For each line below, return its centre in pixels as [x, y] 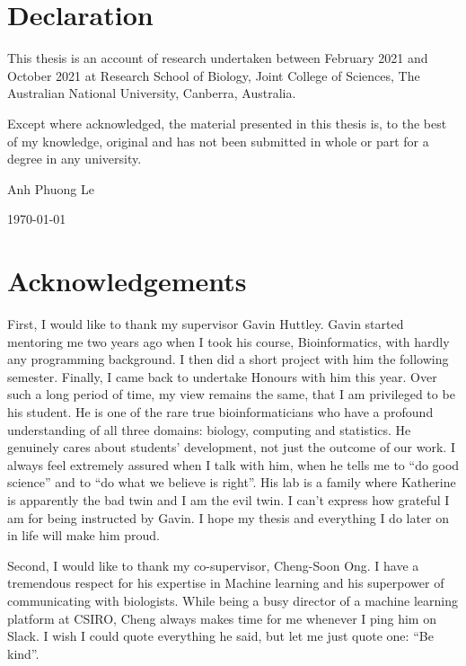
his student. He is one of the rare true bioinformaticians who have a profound [220, 411]
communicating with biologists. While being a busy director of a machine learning [233, 600]
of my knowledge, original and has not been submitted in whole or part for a [218, 141]
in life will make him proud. [84, 535]
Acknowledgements [127, 281]
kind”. [23, 653]
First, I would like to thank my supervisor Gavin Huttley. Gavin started [206, 324]
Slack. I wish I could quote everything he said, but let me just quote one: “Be [220, 636]
